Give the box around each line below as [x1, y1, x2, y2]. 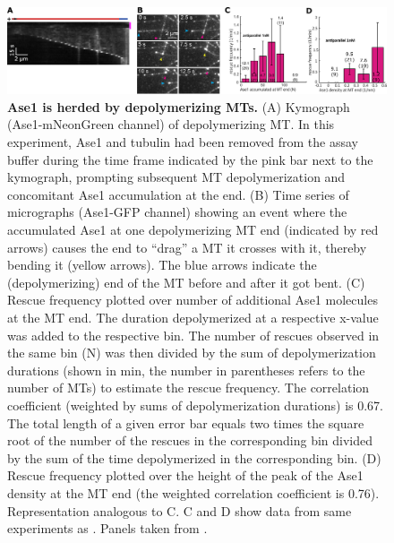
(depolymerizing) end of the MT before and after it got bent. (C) [7, 272, 365, 291]
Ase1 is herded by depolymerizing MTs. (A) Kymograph [7, 97, 350, 116]
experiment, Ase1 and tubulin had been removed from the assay [7, 133, 358, 151]
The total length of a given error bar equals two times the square [7, 413, 364, 432]
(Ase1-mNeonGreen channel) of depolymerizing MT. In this [7, 115, 335, 134]
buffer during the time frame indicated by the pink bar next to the [7, 150, 373, 168]
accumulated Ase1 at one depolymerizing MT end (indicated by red [7, 220, 379, 239]
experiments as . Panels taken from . [7, 519, 208, 538]
